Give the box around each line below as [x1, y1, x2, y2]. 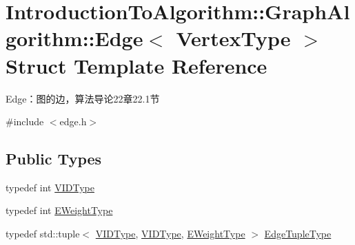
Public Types [6, 148, 102, 169]
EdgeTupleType [264, 226, 332, 241]
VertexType [176, 24, 291, 52]
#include [6, 114, 44, 129]
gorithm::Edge [6, 24, 143, 52]
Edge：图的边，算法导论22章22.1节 [6, 91, 160, 105]
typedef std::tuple [6, 226, 80, 241]
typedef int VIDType [6, 180, 94, 194]
